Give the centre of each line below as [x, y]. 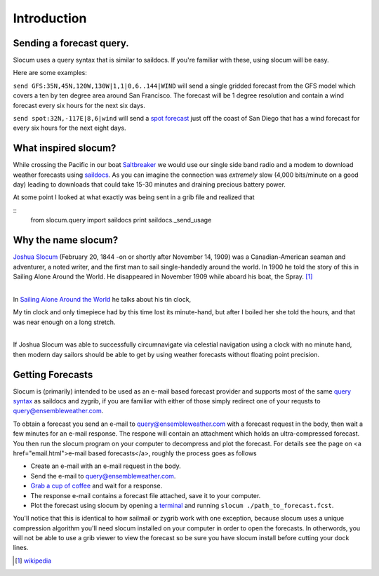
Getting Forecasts [53, 374]
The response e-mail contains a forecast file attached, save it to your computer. [146, 495]
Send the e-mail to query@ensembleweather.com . [103, 476]
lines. [21, 548]
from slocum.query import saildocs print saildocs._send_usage [121, 220]
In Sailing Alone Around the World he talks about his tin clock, [102, 299]
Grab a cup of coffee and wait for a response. [97, 486]
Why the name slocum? [66, 240]
